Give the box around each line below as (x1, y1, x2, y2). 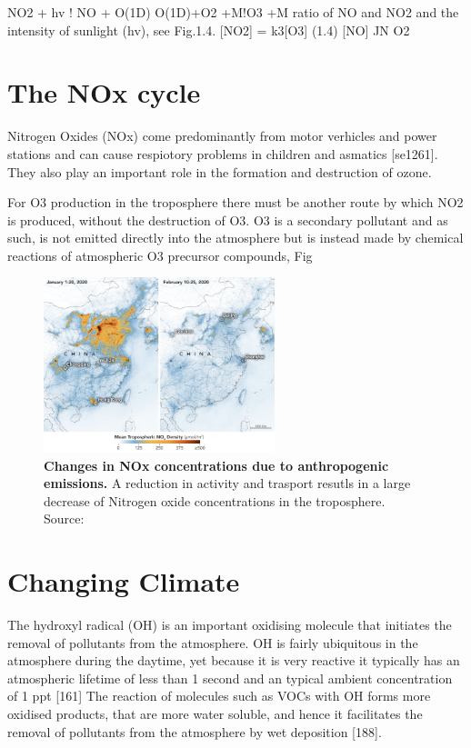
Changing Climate (7, 563, 240, 600)
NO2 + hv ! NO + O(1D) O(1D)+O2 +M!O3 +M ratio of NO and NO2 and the (7, 3, 459, 21)
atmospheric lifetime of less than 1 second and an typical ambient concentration (7, 668, 453, 687)
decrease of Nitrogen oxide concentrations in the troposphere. (44, 491, 386, 510)
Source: (44, 509, 85, 528)
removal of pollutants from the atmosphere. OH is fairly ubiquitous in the (7, 633, 418, 652)
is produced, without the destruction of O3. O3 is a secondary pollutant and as (7, 210, 448, 229)
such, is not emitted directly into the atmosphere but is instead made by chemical (7, 228, 464, 247)
